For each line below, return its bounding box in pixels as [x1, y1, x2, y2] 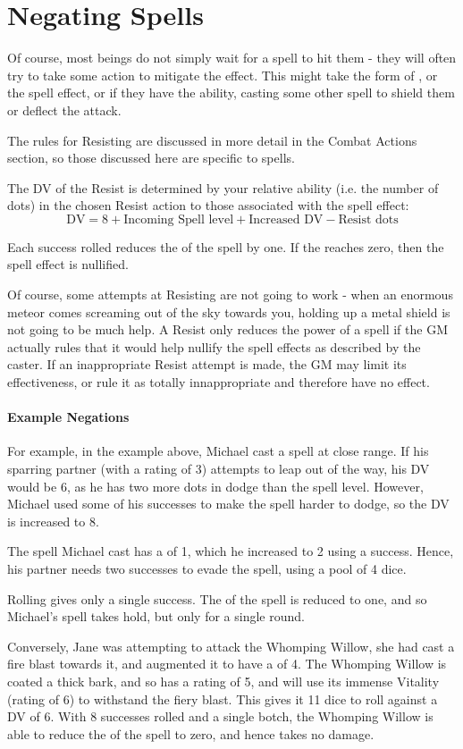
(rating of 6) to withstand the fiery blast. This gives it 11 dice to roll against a [7, 689, 438, 708]
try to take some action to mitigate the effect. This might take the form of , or [7, 65, 438, 84]
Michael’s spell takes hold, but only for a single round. [7, 607, 305, 626]
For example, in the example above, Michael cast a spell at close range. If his [7, 442, 429, 460]
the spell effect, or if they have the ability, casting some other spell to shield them [7, 83, 455, 102]
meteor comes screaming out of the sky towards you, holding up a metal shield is [7, 302, 450, 321]
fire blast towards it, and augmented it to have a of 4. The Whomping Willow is [7, 654, 447, 673]
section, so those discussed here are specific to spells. [7, 148, 295, 167]
